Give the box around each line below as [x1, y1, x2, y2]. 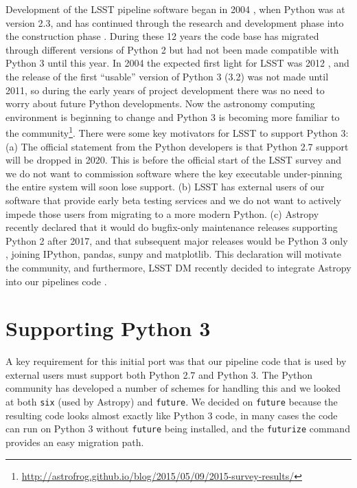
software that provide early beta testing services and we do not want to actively [5, 192, 341, 207]
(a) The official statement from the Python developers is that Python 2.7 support [5, 139, 349, 153]
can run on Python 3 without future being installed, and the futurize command [5, 421, 350, 436]
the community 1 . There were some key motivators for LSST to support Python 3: [5, 124, 349, 140]
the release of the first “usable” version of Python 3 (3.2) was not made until [5, 69, 329, 83]
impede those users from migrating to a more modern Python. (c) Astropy [5, 206, 319, 221]
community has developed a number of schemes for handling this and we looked [5, 381, 341, 395]
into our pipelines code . [5, 274, 107, 288]
